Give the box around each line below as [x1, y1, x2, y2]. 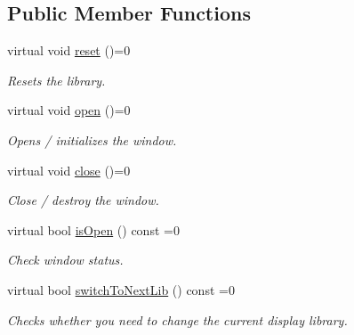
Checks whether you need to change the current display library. [7, 310, 348, 329]
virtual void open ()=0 [7, 101, 131, 119]
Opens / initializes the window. [7, 130, 177, 149]
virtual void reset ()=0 [7, 41, 131, 60]
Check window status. [7, 250, 124, 269]
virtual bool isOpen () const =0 [7, 220, 180, 239]
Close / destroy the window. [7, 191, 159, 209]
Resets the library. [7, 70, 106, 89]
